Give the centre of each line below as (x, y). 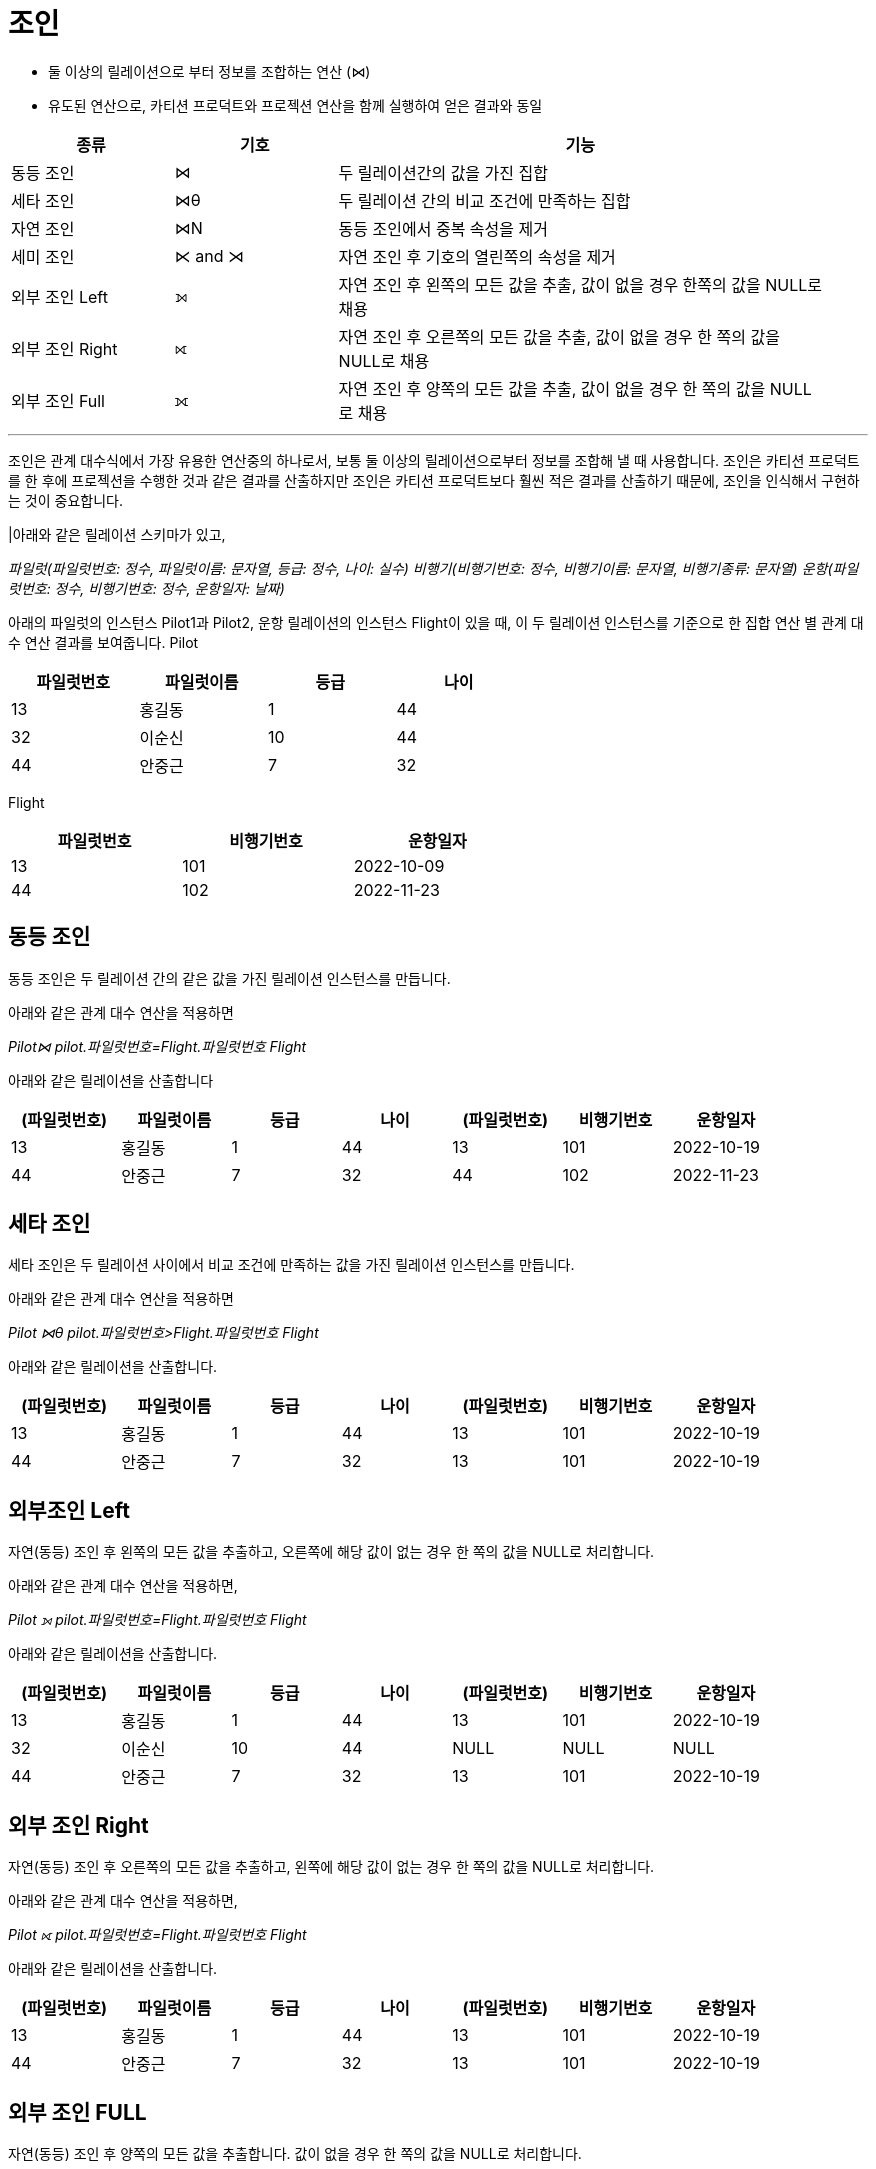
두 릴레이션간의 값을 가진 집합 (443, 172)
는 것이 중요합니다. (65, 500)
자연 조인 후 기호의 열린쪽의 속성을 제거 (477, 256)
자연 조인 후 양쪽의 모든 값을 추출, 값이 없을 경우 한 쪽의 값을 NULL (575, 388)
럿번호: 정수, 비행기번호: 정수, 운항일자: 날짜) (146, 588)
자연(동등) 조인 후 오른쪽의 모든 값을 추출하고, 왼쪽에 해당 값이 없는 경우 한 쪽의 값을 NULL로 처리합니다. (331, 1867)
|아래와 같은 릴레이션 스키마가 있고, (117, 534)
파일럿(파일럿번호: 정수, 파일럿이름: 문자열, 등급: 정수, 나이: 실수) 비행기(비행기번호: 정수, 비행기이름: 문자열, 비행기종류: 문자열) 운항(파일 (433, 568)
